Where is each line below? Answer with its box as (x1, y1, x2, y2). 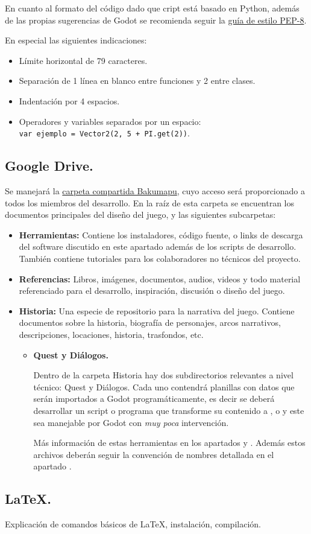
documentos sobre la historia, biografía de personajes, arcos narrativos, (19, 316, 281, 329)
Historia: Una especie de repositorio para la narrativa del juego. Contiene (19, 304, 295, 317)
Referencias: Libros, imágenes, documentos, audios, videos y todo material (19, 272, 301, 285)
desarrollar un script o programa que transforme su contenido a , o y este (33, 404, 304, 416)
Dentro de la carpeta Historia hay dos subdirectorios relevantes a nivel (33, 369, 294, 381)
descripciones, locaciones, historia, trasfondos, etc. (19, 328, 204, 340)
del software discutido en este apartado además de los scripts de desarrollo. (19, 240, 297, 253)
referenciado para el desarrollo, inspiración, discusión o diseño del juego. (19, 284, 285, 297)
